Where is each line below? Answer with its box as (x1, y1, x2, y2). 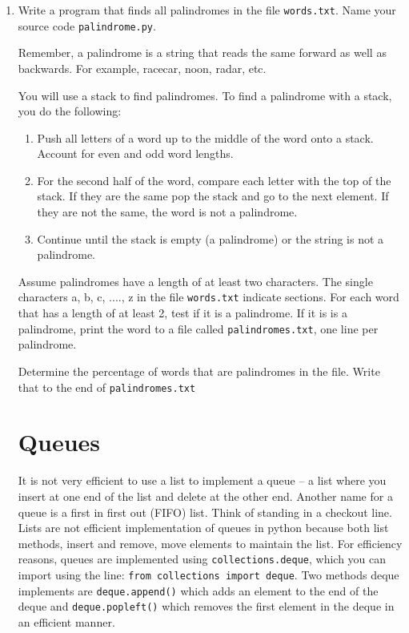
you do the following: (18, 103, 122, 119)
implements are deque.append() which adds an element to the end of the (18, 582, 379, 599)
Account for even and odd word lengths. (37, 145, 234, 162)
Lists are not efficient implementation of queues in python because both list (18, 519, 389, 536)
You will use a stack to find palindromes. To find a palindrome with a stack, (18, 87, 392, 103)
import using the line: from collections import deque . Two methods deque (18, 566, 399, 583)
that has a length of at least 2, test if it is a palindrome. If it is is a (18, 304, 347, 321)
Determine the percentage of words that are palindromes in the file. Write (18, 362, 380, 379)
